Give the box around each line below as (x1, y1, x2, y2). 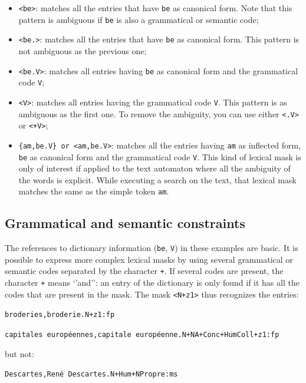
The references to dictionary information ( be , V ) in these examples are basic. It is (5, 242, 298, 254)
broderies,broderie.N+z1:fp (5, 311, 115, 319)
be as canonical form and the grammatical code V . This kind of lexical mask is (18, 150, 301, 163)
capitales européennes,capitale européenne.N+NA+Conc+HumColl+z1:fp (5, 331, 279, 339)
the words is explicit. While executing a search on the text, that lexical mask (18, 173, 297, 186)
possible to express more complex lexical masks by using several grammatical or (5, 253, 293, 265)
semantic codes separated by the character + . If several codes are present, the (5, 265, 284, 277)
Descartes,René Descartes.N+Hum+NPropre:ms (5, 370, 178, 379)
